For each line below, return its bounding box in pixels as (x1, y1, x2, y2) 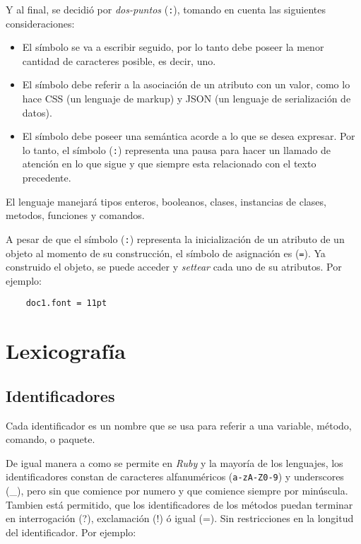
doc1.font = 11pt (25, 298, 107, 309)
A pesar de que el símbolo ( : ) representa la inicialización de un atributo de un (6, 231, 345, 246)
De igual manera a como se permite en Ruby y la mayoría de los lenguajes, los (6, 455, 343, 470)
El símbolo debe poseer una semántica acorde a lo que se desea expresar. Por (22, 129, 355, 143)
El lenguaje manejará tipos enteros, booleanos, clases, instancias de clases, (6, 194, 326, 208)
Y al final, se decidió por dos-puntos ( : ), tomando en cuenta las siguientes (6, 2, 326, 16)
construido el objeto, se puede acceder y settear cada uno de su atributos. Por (6, 259, 342, 274)
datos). (22, 105, 52, 119)
